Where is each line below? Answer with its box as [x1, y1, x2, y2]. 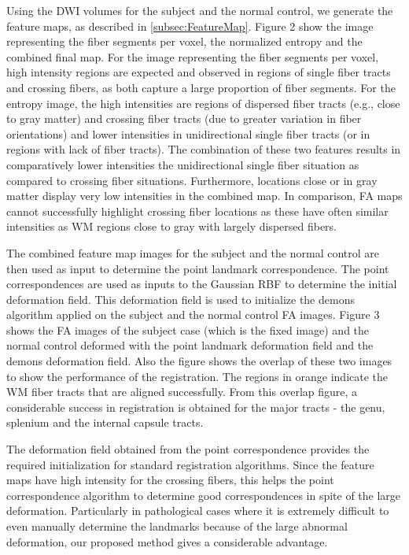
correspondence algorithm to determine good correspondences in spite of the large [6, 487, 401, 503]
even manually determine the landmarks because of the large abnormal [6, 518, 348, 534]
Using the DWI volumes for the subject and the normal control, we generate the [6, 2, 393, 18]
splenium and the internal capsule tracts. [6, 414, 204, 431]
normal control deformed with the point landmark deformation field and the [6, 337, 374, 353]
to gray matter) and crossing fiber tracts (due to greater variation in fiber [6, 110, 362, 127]
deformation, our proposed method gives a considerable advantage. [6, 533, 328, 549]
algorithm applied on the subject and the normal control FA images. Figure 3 [6, 306, 380, 323]
